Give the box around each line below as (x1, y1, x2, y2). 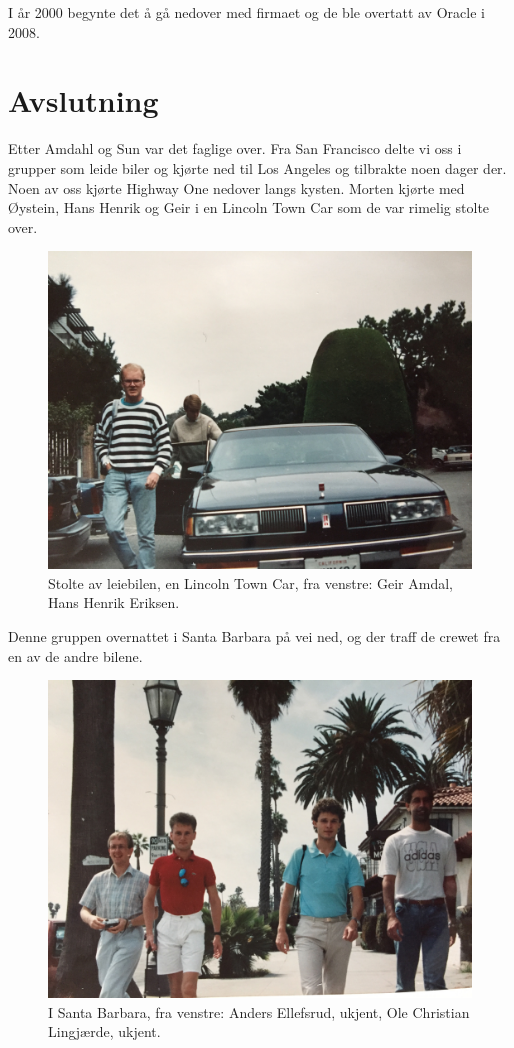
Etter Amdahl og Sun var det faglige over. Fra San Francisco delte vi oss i (8, 138, 462, 159)
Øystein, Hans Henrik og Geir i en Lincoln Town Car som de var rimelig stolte (8, 197, 490, 218)
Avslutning (8, 80, 159, 121)
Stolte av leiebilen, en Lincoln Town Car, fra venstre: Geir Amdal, (48, 572, 453, 593)
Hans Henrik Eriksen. (48, 592, 180, 613)
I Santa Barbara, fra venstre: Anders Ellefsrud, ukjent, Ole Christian (48, 1001, 470, 1022)
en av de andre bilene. (8, 645, 143, 666)
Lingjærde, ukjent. (48, 1021, 161, 1042)
